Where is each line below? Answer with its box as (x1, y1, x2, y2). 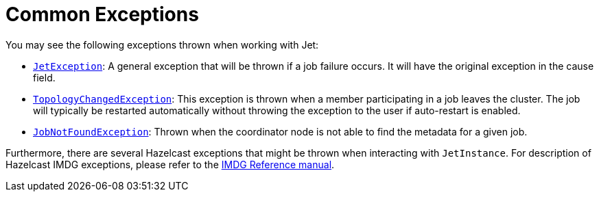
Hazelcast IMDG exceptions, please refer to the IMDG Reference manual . (5, 158, 335, 170)
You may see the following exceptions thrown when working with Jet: (5, 38, 319, 51)
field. (33, 71, 56, 83)
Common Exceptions (5, 3, 199, 26)
